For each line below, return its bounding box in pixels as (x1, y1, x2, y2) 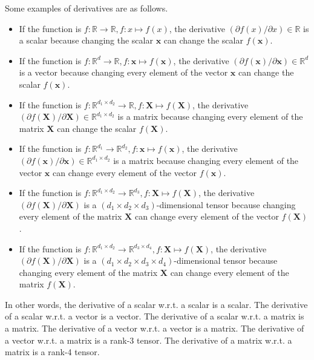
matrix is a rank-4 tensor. (5, 345, 100, 358)
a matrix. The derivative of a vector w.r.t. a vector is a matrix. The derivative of (5, 322, 304, 335)
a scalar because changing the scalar (19, 34, 153, 47)
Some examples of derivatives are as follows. (5, 2, 168, 14)
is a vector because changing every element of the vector (19, 66, 228, 79)
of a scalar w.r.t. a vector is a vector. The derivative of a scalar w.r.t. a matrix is (5, 310, 304, 322)
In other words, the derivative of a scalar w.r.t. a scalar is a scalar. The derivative (5, 298, 308, 310)
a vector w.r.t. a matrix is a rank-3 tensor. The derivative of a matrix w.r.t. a (5, 333, 292, 346)
